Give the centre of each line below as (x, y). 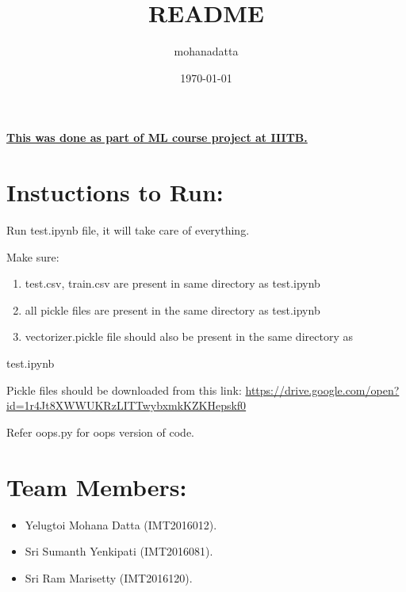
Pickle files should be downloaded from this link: (124, 390)
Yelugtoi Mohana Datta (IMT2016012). (121, 524)
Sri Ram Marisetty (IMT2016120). (109, 577)
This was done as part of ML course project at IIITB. (157, 137)
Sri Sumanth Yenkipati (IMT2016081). (119, 551)
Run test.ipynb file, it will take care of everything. (128, 230)
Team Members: (97, 486)
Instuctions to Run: (115, 192)
